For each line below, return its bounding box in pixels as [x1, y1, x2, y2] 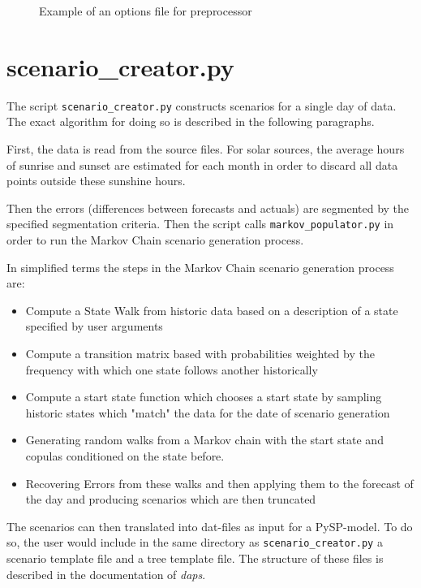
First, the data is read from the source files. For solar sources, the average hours [6, 140, 405, 157]
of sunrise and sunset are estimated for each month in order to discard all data [6, 156, 398, 173]
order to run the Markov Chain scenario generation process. [6, 231, 304, 248]
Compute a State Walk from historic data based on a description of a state [25, 301, 398, 318]
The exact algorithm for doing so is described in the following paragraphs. [6, 113, 375, 130]
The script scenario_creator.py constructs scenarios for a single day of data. [6, 97, 397, 114]
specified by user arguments [25, 318, 163, 335]
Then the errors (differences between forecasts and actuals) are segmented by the [6, 199, 410, 216]
